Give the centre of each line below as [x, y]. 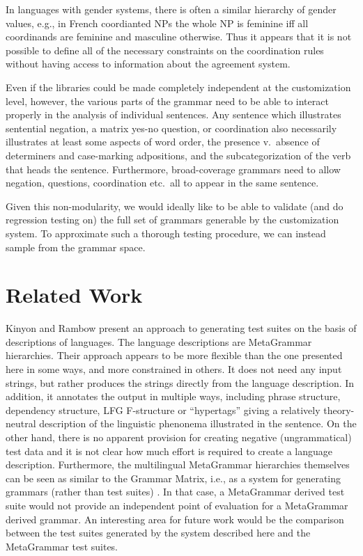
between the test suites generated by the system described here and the [158, 533]
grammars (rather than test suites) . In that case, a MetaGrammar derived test [175, 492]
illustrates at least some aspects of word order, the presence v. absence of [163, 142]
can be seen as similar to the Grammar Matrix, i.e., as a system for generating [173, 478]
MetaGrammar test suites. [62, 546]
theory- [339, 410]
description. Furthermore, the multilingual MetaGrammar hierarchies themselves [178, 464]
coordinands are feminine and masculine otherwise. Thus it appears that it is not [179, 37]
